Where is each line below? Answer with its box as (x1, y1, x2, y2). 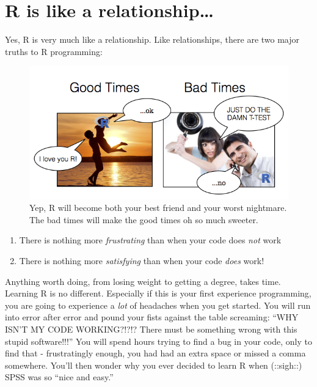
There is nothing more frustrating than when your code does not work (19, 234, 282, 246)
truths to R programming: (5, 45, 103, 57)
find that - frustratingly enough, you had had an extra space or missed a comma (5, 347, 306, 359)
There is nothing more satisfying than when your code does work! (19, 254, 264, 267)
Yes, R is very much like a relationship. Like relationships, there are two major (5, 33, 300, 46)
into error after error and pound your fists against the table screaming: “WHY (5, 311, 299, 323)
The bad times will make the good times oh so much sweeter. (29, 213, 258, 226)
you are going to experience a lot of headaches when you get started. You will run (5, 298, 311, 311)
